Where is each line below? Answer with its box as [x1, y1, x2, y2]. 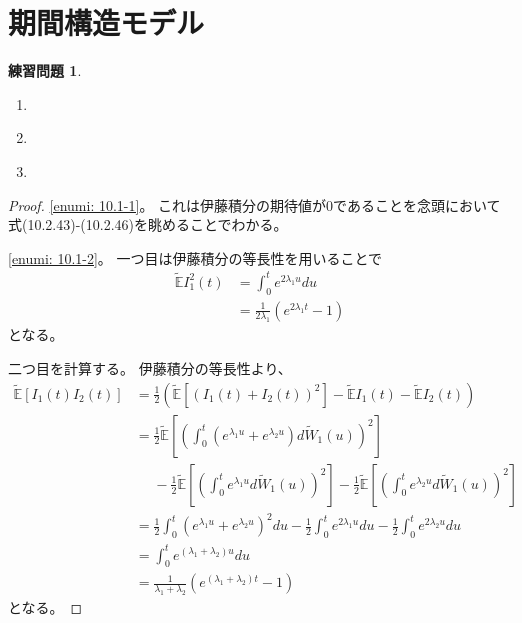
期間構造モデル [8, 2, 205, 43]
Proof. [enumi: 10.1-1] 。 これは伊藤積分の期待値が [8, 194, 327, 215]
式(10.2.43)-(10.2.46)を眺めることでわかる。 [8, 214, 288, 235]
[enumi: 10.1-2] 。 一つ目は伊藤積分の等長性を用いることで [8, 247, 383, 268]
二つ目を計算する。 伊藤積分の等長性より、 [8, 358, 292, 379]
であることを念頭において [333, 194, 501, 215]
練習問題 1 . [8, 60, 82, 81]
